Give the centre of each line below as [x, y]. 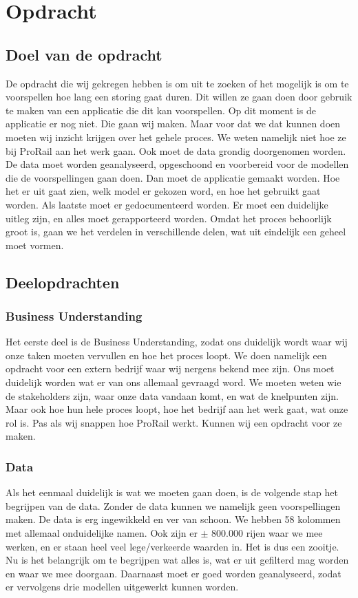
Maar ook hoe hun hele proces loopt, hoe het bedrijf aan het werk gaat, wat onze [177, 409]
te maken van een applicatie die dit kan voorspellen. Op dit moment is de [161, 110]
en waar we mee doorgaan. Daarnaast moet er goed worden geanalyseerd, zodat [173, 573]
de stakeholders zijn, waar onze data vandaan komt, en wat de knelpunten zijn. [172, 395]
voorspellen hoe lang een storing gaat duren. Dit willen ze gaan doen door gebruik [179, 97]
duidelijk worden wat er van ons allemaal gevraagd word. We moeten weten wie [173, 382]
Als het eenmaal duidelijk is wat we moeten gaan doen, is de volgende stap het [172, 492]
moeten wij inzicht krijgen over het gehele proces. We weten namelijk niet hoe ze [176, 137]
